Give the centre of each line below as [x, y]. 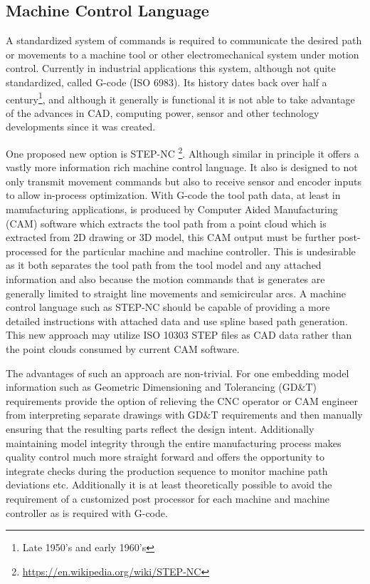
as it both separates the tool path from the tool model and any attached [164, 265]
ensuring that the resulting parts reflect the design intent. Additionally [160, 428]
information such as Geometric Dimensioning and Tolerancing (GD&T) [161, 387]
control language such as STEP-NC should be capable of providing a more [168, 307]
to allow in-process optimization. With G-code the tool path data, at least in [173, 195]
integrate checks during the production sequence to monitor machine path [167, 470]
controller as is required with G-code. [87, 512]
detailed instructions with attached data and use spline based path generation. [177, 321]
